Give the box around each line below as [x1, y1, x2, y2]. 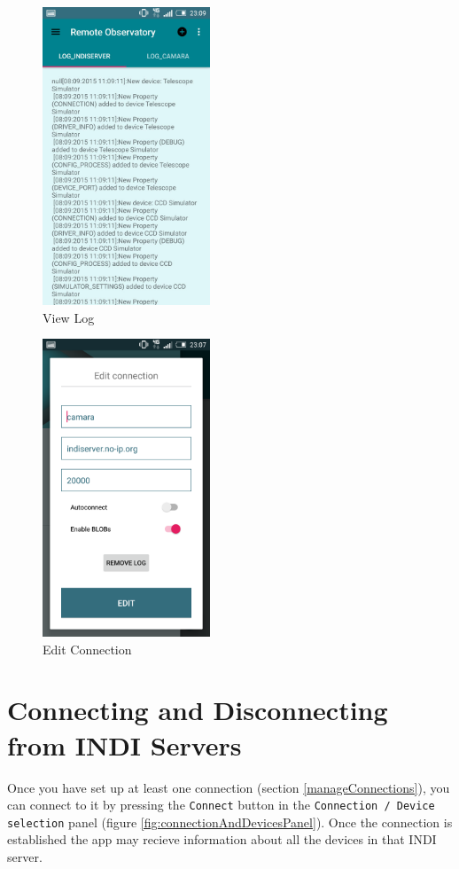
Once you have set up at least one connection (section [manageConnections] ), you [7, 778, 450, 796]
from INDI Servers [7, 726, 242, 763]
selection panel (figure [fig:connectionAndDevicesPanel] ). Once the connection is [7, 812, 453, 831]
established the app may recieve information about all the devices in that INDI [7, 830, 437, 849]
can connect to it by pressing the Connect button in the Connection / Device [7, 795, 435, 814]
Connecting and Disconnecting [7, 692, 388, 728]
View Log [43, 308, 95, 326]
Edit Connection [43, 639, 132, 658]
